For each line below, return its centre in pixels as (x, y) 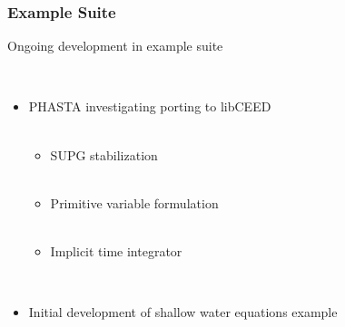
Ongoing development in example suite (115, 46)
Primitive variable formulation (134, 202)
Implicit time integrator (116, 250)
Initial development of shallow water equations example (183, 312)
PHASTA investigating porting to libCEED (150, 106)
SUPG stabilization (104, 154)
